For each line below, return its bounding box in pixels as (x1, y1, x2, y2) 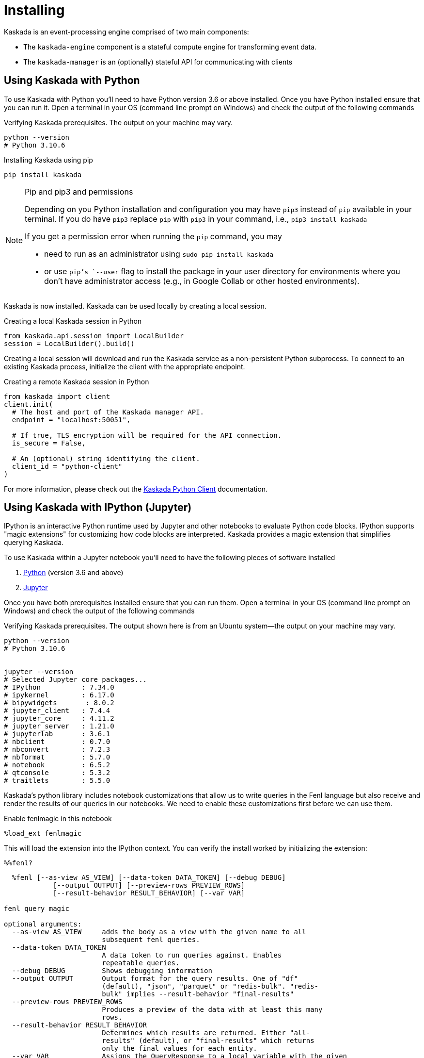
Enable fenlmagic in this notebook (4, 814, 112, 823)
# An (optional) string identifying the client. (12, 454, 200, 463)
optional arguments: (4, 920, 82, 928)
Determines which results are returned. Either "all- (102, 1029, 311, 1037)
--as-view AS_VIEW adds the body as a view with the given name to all (12, 928, 306, 936)
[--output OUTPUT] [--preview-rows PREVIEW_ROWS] (53, 881, 245, 890)
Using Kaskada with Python (4, 74, 140, 87)
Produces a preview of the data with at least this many (102, 1006, 323, 1014)
